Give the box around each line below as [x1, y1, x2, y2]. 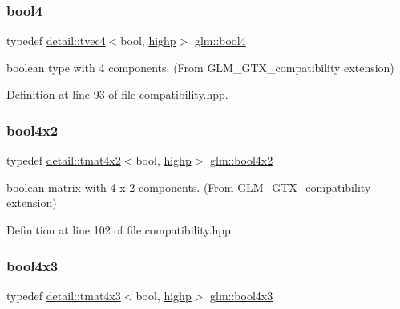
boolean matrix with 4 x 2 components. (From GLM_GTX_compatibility [6, 178, 371, 195]
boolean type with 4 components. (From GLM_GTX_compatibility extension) [6, 59, 394, 75]
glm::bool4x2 [210, 152, 273, 169]
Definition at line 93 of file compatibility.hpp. [6, 86, 228, 103]
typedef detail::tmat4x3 [6, 287, 121, 303]
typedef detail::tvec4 [6, 32, 106, 49]
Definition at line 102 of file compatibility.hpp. [6, 222, 234, 238]
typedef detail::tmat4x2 [6, 152, 121, 169]
